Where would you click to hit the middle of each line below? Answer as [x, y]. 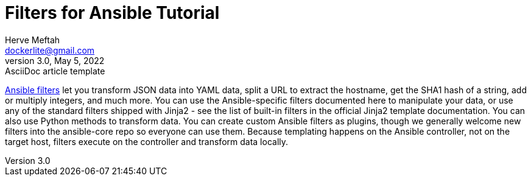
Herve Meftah [33, 40]
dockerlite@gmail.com [50, 50]
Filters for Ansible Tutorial [112, 13]
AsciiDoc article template [55, 71]
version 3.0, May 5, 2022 [55, 60]
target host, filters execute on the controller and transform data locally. [147, 141]
